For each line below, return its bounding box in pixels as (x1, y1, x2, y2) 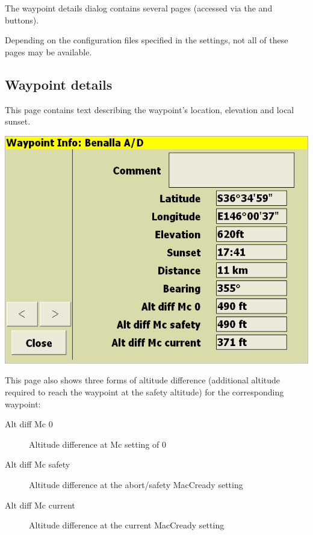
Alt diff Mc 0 (5, 418, 53, 430)
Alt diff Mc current (5, 498, 75, 511)
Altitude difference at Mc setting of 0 (29, 438, 166, 450)
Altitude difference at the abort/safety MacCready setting (29, 478, 243, 490)
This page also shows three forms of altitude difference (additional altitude (5, 374, 280, 386)
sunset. (5, 115, 31, 128)
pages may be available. (5, 45, 92, 58)
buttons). (5, 13, 39, 26)
